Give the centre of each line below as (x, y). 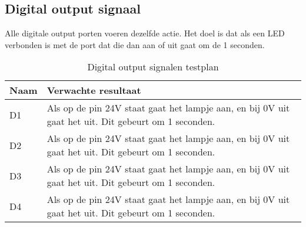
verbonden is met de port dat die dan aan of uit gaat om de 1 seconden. (135, 44)
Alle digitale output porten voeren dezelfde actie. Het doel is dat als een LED (145, 33)
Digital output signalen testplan (153, 67)
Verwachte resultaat (94, 90)
